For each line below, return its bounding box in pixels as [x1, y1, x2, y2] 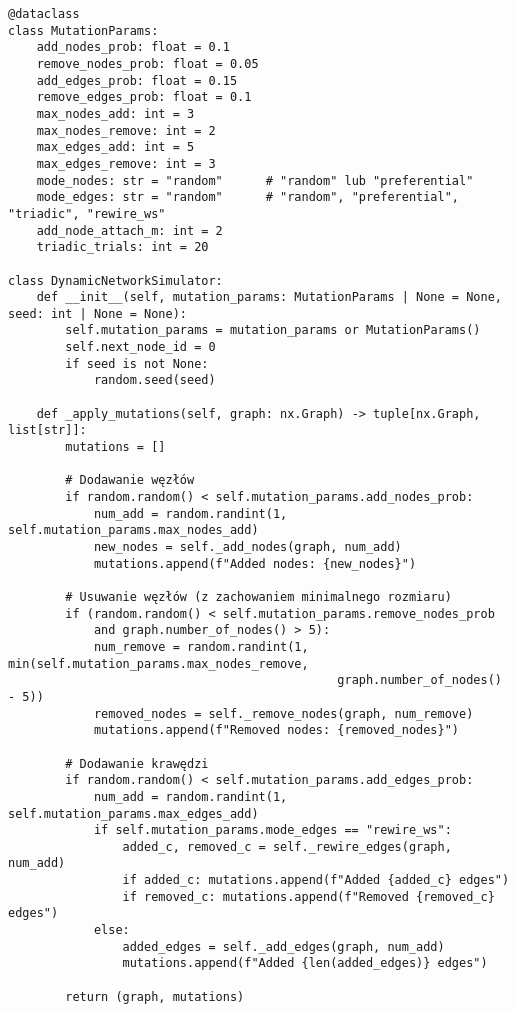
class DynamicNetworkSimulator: [8, 273, 223, 288]
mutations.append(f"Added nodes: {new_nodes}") [93, 556, 417, 571]
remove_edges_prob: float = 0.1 [36, 90, 252, 105]
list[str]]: [8, 423, 87, 438]
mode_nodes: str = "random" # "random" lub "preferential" [36, 173, 474, 188]
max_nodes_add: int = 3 [36, 106, 195, 121]
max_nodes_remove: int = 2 [36, 123, 216, 138]
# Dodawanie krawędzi [65, 756, 209, 771]
